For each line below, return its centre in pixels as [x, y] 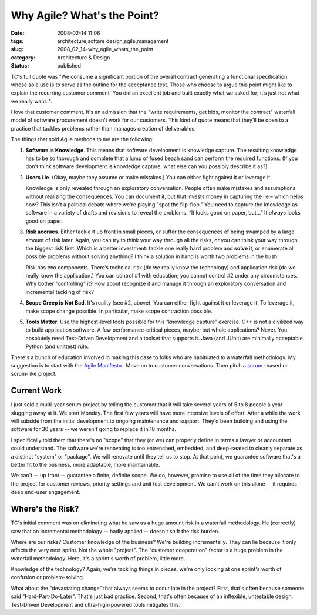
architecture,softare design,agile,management [113, 41]
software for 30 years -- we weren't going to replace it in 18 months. [93, 429]
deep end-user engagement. [45, 492]
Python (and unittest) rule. [57, 346]
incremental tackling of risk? [60, 292]
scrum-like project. [34, 374]
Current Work [36, 391]
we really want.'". [31, 101]
